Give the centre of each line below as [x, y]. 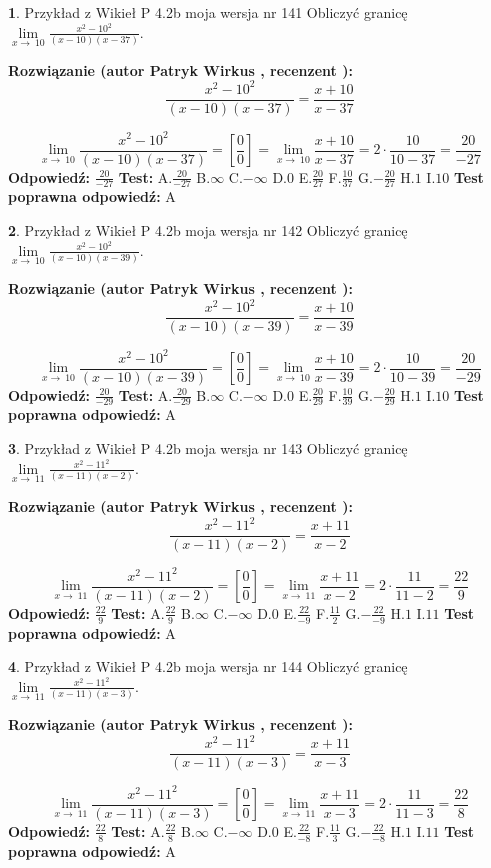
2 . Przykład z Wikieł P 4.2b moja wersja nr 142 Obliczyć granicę [208, 230]
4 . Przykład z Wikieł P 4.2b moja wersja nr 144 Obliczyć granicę [208, 666]
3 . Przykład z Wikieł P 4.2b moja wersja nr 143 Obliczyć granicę [208, 448]
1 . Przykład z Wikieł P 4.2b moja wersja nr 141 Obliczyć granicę [208, 12]
